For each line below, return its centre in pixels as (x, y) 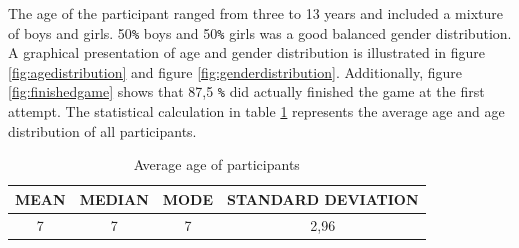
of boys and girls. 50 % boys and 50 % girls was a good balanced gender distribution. (260, 32)
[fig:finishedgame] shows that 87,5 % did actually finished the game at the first (246, 91)
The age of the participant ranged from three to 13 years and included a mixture (255, 13)
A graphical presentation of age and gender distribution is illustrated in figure (246, 52)
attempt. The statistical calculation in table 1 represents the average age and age (256, 111)
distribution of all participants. (102, 130)
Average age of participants (216, 164)
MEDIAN (114, 198)
